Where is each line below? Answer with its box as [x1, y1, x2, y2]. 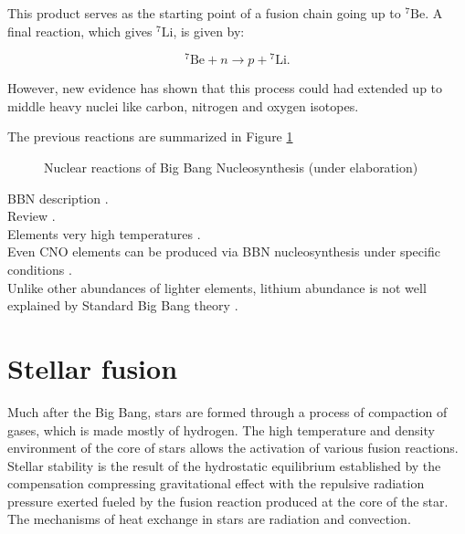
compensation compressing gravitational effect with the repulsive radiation [7, 474, 425, 493]
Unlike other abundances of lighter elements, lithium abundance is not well [7, 277, 427, 297]
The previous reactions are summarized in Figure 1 [7, 127, 293, 146]
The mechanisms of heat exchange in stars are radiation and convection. [7, 509, 411, 529]
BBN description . [7, 188, 109, 207]
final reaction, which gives [7, 21, 153, 40]
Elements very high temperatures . [7, 224, 201, 243]
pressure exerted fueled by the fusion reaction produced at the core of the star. [7, 491, 449, 510]
